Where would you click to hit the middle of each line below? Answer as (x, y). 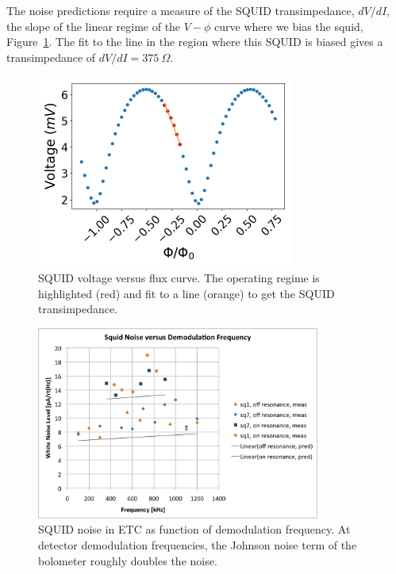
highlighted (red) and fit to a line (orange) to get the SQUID (186, 293)
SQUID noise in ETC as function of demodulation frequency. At (194, 529)
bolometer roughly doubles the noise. (128, 560)
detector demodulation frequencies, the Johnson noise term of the (198, 544)
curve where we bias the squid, (289, 26)
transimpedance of (51, 57)
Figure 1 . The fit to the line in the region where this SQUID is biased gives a (195, 42)
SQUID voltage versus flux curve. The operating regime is (179, 277)
